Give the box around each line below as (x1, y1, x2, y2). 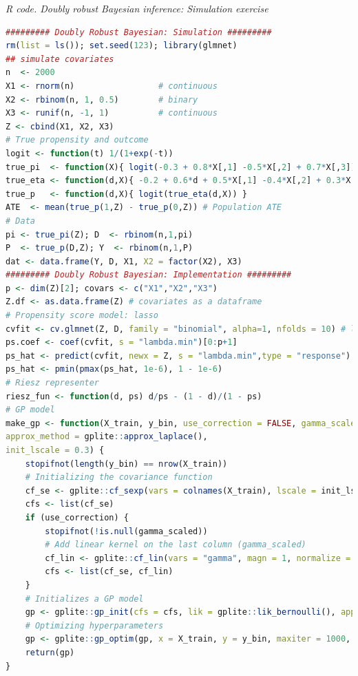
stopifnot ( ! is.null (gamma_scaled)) (45, 526, 208, 536)
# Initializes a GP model (25, 593, 144, 604)
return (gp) (25, 647, 75, 657)
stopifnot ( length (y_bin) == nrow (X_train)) (25, 458, 228, 469)
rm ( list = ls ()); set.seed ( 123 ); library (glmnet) (6, 41, 238, 51)
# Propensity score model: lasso (6, 310, 158, 321)
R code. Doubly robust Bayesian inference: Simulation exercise (6, 1, 268, 15)
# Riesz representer (6, 378, 100, 388)
